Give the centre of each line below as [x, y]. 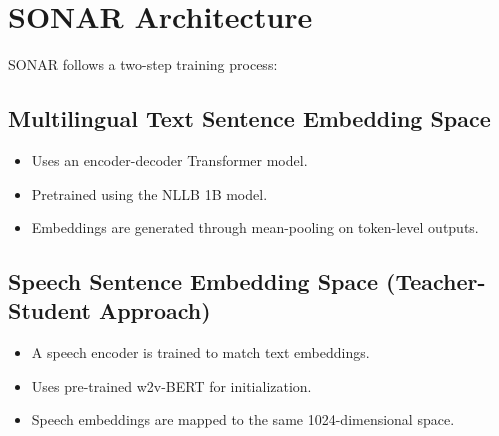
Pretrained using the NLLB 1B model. [149, 193]
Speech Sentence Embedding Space [193, 281]
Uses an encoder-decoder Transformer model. [169, 159]
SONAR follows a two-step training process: [143, 64]
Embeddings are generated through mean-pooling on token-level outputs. [255, 227]
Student [49, 310]
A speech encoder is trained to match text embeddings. [200, 352]
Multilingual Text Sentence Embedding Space [249, 118]
